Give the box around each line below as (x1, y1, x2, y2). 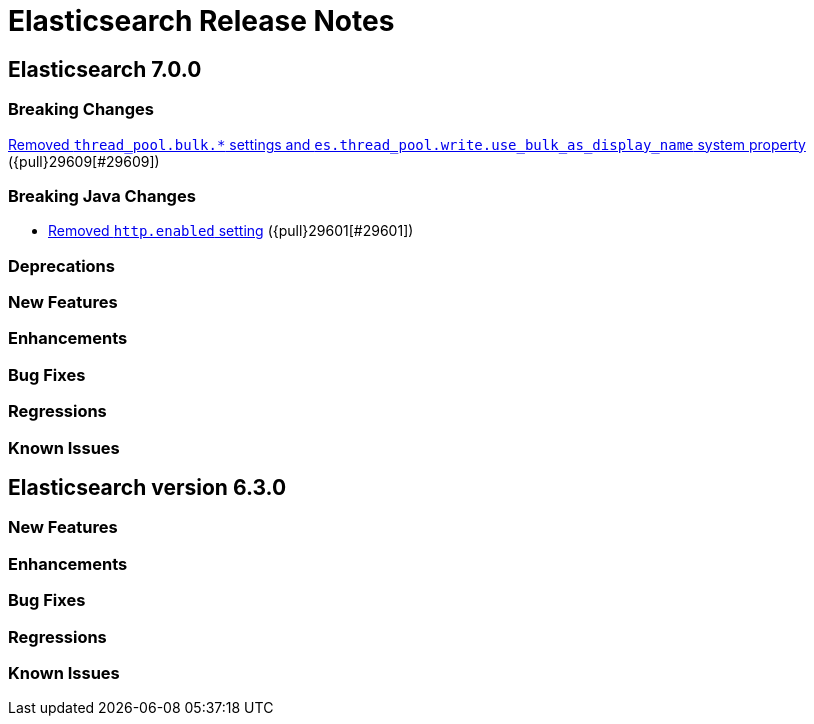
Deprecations (8, 255, 115, 276)
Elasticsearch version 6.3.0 (8, 474, 287, 500)
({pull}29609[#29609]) (8, 152, 160, 170)
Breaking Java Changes (8, 185, 196, 206)
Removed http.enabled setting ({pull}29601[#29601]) (48, 222, 414, 240)
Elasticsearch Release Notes (8, 4, 395, 38)
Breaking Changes (8, 99, 155, 120)
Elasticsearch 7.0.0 (8, 56, 202, 82)
